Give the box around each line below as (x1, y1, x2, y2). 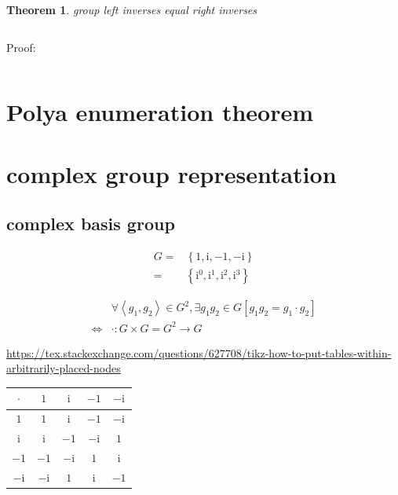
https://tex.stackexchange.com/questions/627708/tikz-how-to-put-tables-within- (6, 344, 392, 361)
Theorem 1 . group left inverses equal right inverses (6, 2, 257, 17)
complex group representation (6, 157, 337, 189)
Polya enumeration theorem (6, 96, 314, 128)
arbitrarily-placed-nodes (6, 360, 121, 376)
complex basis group (6, 211, 175, 236)
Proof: (6, 38, 36, 55)
